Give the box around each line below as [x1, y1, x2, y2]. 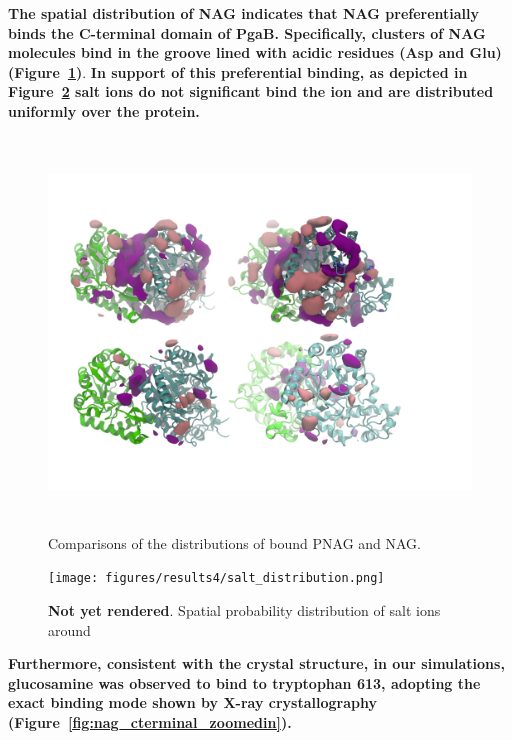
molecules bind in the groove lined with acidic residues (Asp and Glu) [8, 42, 502, 63]
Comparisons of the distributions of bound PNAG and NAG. [48, 532, 422, 553]
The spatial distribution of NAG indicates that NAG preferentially [8, 3, 480, 23]
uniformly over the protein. [8, 100, 200, 121]
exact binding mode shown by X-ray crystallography [8, 692, 377, 713]
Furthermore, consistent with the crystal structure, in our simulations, [8, 653, 505, 674]
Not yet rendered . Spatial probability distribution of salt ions [48, 600, 441, 620]
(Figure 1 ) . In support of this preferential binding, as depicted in [8, 61, 468, 82]
